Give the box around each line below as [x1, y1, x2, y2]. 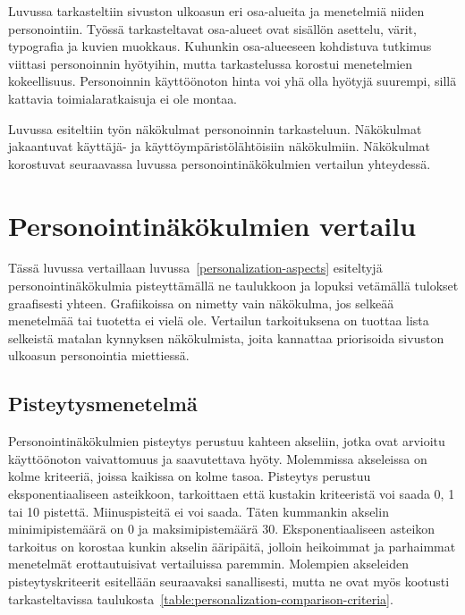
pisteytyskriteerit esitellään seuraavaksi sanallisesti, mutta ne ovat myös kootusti [8, 571, 450, 590]
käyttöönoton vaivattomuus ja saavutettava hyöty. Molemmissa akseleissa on [8, 449, 427, 468]
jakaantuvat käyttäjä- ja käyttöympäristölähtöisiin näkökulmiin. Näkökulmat [8, 137, 430, 156]
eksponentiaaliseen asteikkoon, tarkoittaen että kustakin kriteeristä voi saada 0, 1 [8, 484, 455, 503]
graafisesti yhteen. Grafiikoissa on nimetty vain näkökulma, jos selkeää [8, 293, 394, 312]
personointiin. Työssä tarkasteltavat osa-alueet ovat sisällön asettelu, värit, [8, 19, 417, 38]
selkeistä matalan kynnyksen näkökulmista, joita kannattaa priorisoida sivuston [8, 328, 444, 347]
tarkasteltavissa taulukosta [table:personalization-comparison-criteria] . [8, 589, 393, 608]
